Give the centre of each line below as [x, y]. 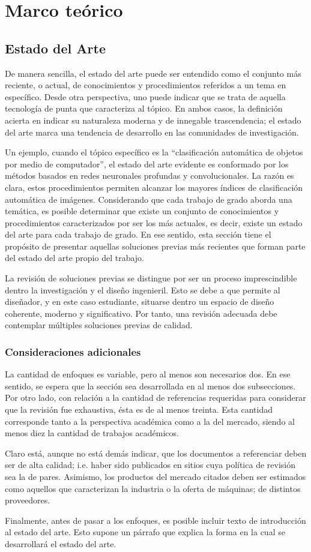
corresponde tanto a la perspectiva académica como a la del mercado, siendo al [150, 421]
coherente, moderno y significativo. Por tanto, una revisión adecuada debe [141, 313]
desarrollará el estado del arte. [61, 543]
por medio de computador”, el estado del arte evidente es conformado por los [147, 163]
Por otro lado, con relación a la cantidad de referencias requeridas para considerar [155, 397]
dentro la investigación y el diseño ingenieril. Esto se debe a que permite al [143, 289]
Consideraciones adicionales [73, 351]
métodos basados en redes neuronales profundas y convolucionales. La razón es [149, 175]
